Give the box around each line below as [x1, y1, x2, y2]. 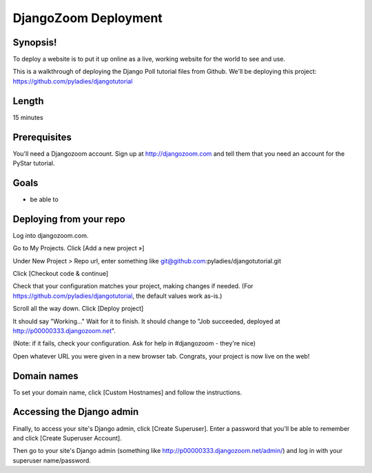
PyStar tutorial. [12, 159, 55, 168]
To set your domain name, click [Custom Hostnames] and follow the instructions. [12, 388, 242, 396]
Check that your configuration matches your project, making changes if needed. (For [12, 282, 254, 290]
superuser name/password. [12, 456, 91, 465]
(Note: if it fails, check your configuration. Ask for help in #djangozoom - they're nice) [12, 339, 256, 348]
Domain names [12, 370, 79, 382]
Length [12, 95, 44, 107]
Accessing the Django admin [12, 406, 139, 418]
